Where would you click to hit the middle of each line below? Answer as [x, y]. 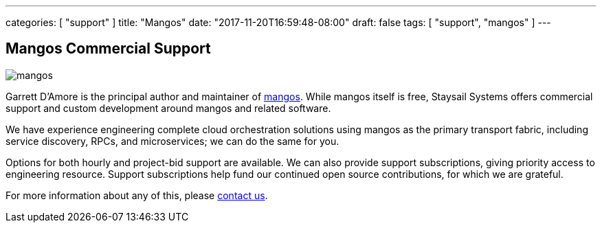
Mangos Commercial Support [108, 49]
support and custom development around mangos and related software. [168, 108]
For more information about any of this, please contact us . [137, 195]
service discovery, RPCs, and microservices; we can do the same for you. [172, 141]
